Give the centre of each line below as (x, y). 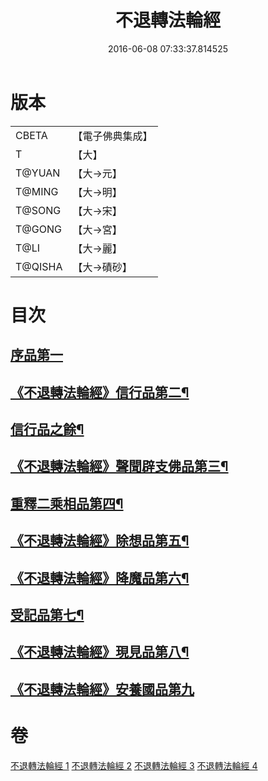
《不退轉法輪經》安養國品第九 (102, 689)
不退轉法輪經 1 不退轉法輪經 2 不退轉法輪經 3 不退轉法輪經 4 (134, 765)
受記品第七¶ (47, 615)
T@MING (37, 191)
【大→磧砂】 (102, 267)
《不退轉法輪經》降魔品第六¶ (100, 577)
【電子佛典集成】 (112, 136)
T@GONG (38, 229)
